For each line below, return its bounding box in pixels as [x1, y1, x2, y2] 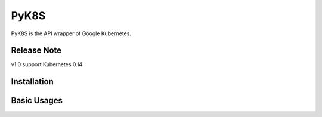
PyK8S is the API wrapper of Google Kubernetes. [11, 30, 131, 37]
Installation [11, 76, 54, 87]
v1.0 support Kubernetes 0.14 [11, 61, 83, 68]
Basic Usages [11, 96, 63, 106]
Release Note [11, 45, 62, 56]
